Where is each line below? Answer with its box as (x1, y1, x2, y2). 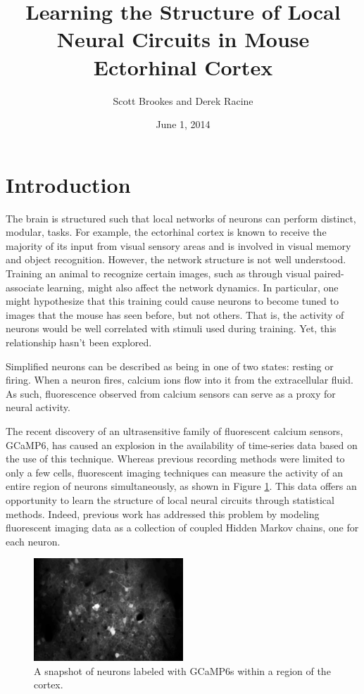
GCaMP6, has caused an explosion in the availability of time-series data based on (6, 437, 358, 452)
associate (6, 279, 44, 294)
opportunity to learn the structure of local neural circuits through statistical (6, 492, 334, 507)
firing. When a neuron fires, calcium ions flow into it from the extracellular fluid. (6, 372, 353, 387)
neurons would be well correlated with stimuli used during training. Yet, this (6, 321, 337, 336)
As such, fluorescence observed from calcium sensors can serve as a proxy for (6, 386, 336, 400)
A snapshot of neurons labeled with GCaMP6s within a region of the (34, 663, 331, 678)
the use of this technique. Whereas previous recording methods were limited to (6, 451, 345, 466)
